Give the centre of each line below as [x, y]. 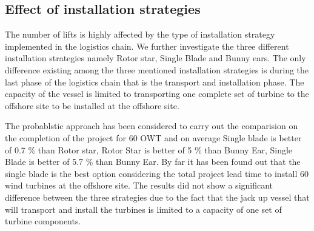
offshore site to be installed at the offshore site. [92, 105]
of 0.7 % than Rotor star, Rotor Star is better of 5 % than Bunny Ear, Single [149, 149]
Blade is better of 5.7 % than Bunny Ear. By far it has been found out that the [153, 162]
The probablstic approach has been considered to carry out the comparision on [152, 126]
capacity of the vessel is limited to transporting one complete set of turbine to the [157, 94]
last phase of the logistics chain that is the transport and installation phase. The [155, 82]
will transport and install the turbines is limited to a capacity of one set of [143, 209]
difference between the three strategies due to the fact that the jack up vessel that [157, 197]
